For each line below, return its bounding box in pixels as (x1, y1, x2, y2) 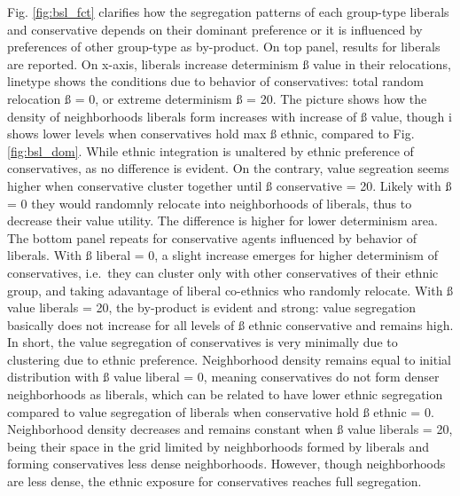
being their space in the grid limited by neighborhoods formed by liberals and (7, 437, 430, 455)
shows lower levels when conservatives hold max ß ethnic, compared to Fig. (7, 124, 415, 143)
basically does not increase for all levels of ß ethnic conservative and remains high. (7, 315, 454, 334)
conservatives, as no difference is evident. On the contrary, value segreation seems (7, 159, 449, 177)
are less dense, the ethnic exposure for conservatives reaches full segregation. (7, 472, 422, 491)
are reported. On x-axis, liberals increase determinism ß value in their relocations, (7, 54, 451, 73)
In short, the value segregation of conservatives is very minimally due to (7, 333, 398, 351)
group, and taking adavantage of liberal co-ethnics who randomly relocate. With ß (7, 280, 454, 299)
